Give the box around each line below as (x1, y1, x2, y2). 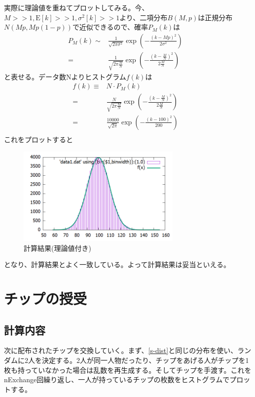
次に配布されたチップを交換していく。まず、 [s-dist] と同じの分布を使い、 (4, 345, 238, 356)
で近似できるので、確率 (72, 22, 148, 32)
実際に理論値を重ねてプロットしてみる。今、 (4, 2, 149, 12)
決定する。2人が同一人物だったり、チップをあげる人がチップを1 (41, 355, 249, 365)
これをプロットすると (4, 134, 73, 144)
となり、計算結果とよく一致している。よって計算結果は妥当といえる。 (4, 259, 231, 270)
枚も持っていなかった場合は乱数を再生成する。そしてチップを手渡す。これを (4, 364, 252, 375)
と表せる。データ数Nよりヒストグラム (4, 71, 126, 81)
